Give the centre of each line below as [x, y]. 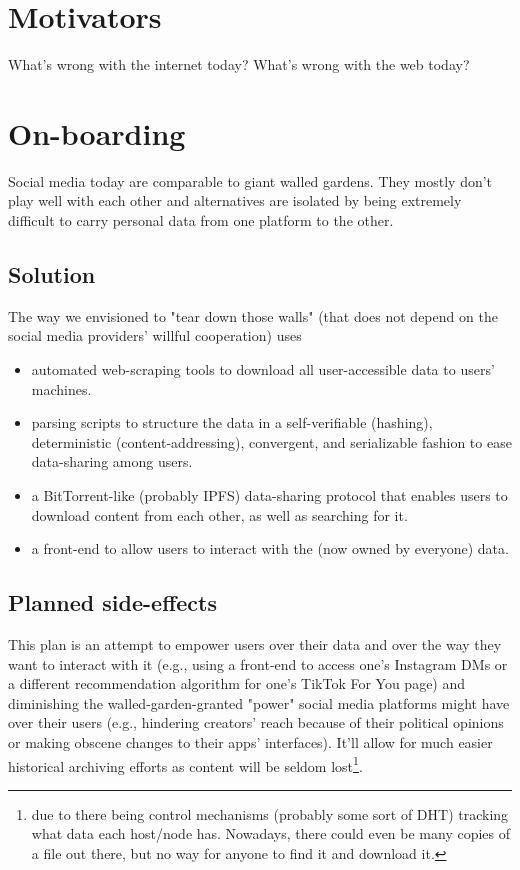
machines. [61, 388]
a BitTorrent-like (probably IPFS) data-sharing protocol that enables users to [269, 494]
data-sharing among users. [112, 461]
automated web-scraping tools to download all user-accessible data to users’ [263, 369]
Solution [52, 274]
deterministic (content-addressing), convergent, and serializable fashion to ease [271, 441]
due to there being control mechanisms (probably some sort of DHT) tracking [270, 813]
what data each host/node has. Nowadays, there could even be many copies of [271, 833]
